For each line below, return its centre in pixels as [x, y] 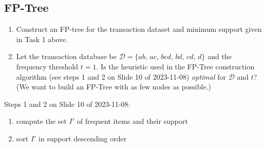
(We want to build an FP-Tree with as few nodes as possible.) [113, 87]
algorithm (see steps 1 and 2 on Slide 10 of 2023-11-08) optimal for [121, 76]
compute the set [41, 121]
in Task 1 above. [42, 39]
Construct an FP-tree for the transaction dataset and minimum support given [139, 29]
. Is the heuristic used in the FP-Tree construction [175, 66]
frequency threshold [47, 66]
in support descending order [83, 138]
